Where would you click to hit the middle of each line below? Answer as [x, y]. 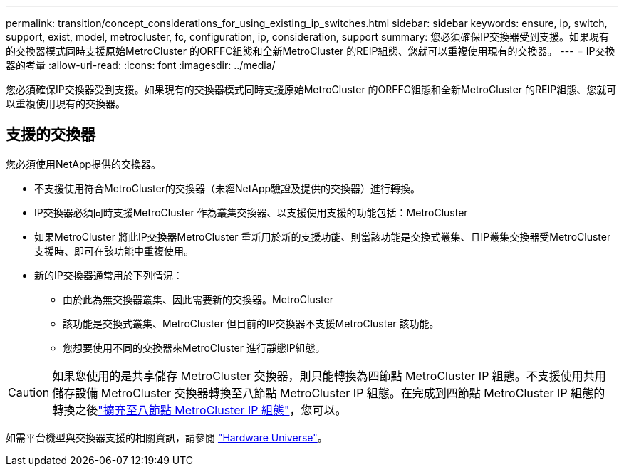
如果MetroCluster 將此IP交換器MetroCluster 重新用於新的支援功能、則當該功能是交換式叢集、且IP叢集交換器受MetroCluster [323, 236]
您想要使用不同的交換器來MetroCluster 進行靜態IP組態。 [194, 347]
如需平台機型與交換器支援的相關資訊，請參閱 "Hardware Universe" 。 [167, 437]
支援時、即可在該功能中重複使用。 [114, 251]
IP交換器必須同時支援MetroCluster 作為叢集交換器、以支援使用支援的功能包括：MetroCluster [251, 212]
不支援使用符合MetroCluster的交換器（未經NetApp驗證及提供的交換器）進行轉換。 [228, 188]
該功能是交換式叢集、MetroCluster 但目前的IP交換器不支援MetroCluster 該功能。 [251, 323]
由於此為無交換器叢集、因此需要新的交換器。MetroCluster [198, 299]
